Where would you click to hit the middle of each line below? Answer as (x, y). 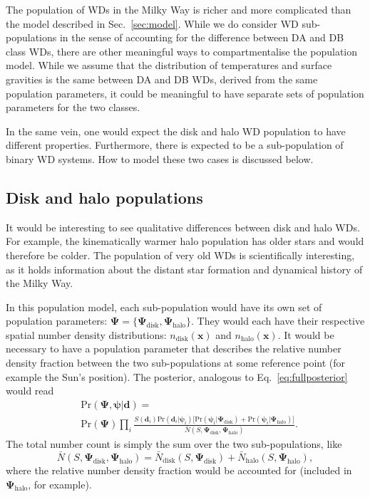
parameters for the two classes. (73, 107)
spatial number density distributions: (86, 334)
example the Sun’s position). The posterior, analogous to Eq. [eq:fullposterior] (177, 376)
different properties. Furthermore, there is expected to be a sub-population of (175, 145)
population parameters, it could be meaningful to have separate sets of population (185, 93)
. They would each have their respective (278, 321)
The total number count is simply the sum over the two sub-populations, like (174, 444)
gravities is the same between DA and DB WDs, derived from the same (162, 79)
